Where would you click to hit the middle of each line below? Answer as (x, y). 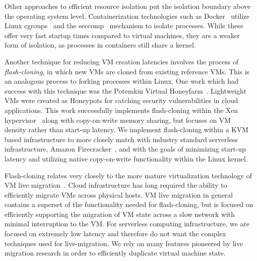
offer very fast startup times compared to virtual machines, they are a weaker (122, 35)
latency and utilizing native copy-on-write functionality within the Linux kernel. (126, 158)
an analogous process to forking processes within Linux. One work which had (122, 81)
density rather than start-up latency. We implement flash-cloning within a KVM (127, 130)
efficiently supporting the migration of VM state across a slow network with (120, 214)
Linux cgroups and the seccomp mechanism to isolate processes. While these (124, 26)
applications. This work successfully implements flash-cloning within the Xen (121, 110)
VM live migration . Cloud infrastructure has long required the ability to (116, 185)
